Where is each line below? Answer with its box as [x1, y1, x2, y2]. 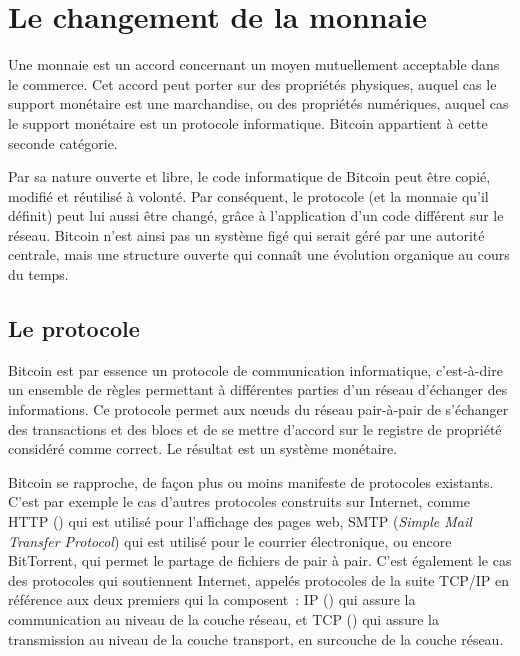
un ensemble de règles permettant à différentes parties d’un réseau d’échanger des [8, 379, 508, 400]
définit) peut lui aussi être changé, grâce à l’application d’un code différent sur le [8, 205, 504, 226]
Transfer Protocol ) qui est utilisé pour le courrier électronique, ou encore [8, 530, 452, 551]
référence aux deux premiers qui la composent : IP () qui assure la [8, 589, 416, 610]
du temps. [8, 264, 69, 285]
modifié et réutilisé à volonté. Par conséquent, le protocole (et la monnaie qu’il [8, 185, 489, 206]
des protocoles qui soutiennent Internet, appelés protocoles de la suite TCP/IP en [8, 569, 510, 590]
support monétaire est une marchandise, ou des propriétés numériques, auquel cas [8, 93, 509, 114]
